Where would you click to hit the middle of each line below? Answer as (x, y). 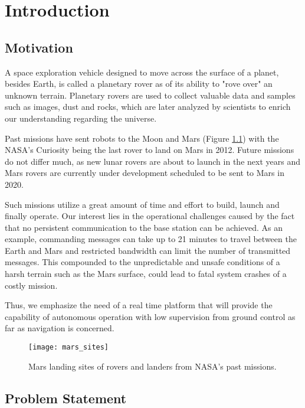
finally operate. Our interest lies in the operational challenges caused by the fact (150, 216)
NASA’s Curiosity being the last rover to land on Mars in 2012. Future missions (150, 150)
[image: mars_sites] (69, 347)
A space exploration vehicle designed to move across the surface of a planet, (142, 72)
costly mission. (31, 285)
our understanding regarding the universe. (81, 118)
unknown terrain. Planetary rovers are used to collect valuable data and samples (150, 95)
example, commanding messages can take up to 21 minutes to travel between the (151, 239)
